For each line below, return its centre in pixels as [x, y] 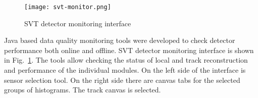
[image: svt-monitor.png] [68, 7]
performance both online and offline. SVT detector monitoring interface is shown [129, 50]
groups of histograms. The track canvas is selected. [83, 90]
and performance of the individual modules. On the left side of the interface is [125, 70]
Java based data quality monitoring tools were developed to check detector [120, 40]
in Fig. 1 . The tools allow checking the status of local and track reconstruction [126, 60]
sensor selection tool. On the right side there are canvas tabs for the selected [122, 80]
